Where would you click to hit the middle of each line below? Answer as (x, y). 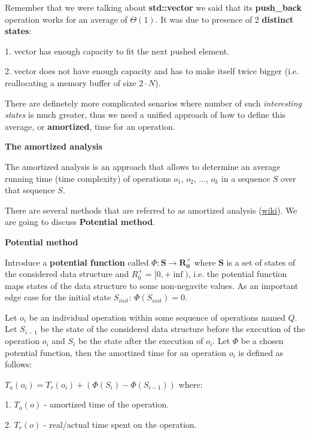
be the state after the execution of (141, 341)
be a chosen (262, 341)
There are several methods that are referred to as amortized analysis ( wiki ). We (151, 210)
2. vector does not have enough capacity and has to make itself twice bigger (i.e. (152, 71)
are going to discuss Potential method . (80, 222)
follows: (19, 364)
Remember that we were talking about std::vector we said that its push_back (153, 7)
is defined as (261, 352)
